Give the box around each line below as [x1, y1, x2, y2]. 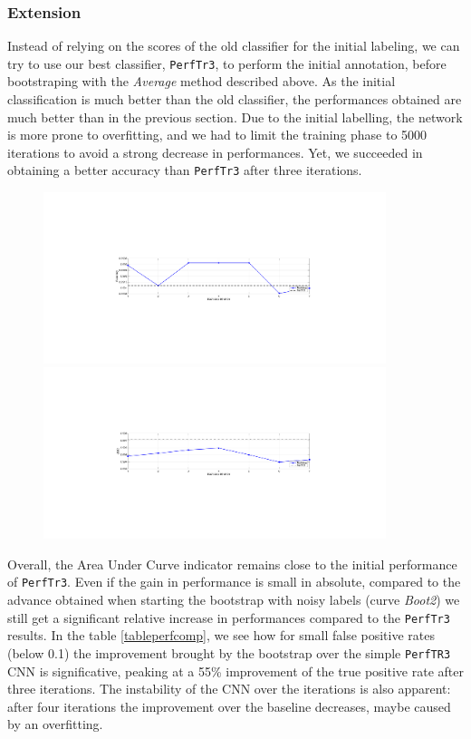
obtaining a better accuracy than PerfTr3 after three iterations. [7, 160, 362, 180]
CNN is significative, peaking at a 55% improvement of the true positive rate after [7, 661, 464, 680]
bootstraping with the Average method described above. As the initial [7, 72, 396, 91]
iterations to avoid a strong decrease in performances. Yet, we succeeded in [7, 142, 423, 161]
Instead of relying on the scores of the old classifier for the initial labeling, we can [7, 36, 460, 55]
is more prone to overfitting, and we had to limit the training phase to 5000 [7, 125, 428, 144]
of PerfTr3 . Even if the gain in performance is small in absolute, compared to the [7, 572, 461, 591]
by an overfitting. [7, 715, 103, 734]
